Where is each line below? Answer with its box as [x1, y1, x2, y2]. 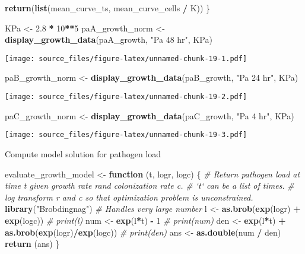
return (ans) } [5, 237, 60, 250]
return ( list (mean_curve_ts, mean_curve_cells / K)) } [5, 2, 211, 14]
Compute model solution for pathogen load [5, 147, 161, 160]
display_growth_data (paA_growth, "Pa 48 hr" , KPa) [5, 33, 212, 46]
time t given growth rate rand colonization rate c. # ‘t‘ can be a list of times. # [5, 179, 294, 192]
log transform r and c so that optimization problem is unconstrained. [5, 190, 253, 203]
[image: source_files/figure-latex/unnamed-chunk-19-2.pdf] [5, 93, 247, 101]
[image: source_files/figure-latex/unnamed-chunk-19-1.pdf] [5, 54, 247, 63]
